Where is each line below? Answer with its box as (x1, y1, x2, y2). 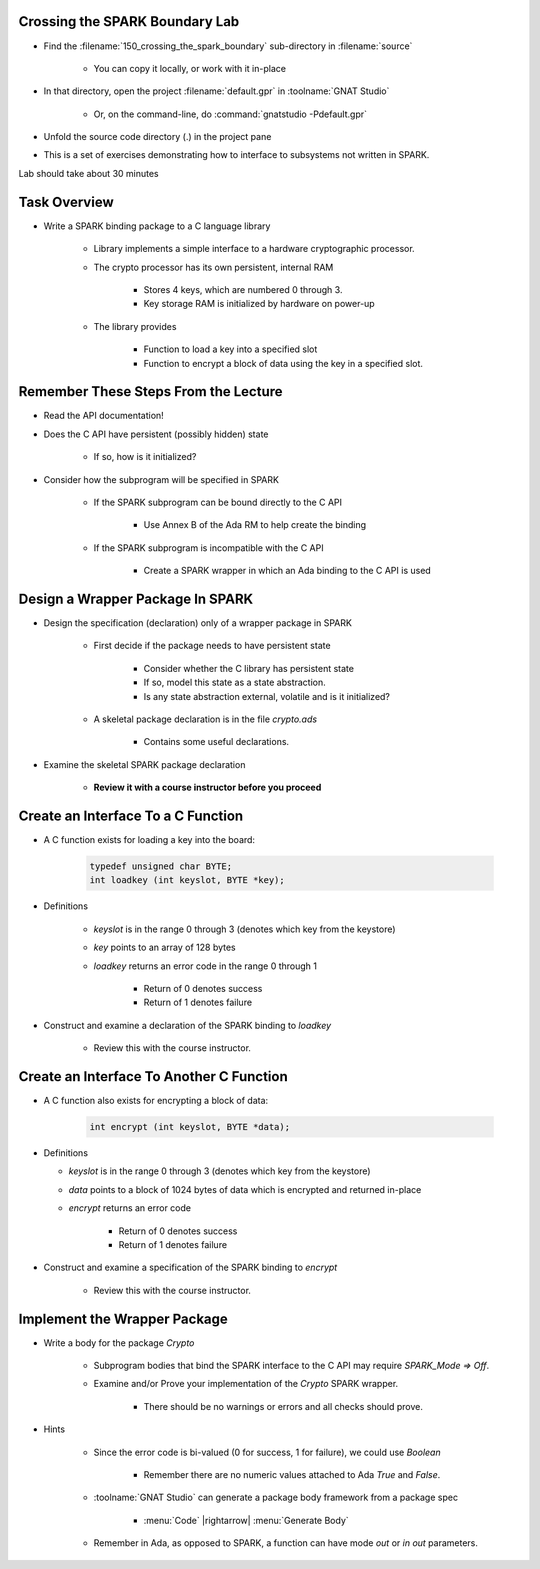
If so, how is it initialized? (93, 451, 197, 463)
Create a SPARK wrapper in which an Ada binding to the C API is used (143, 565, 432, 577)
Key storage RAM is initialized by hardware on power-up (143, 298, 375, 310)
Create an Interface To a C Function (18, 807, 244, 824)
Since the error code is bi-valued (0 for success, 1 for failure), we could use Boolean (93, 1446, 441, 1458)
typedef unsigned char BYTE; (89, 861, 233, 872)
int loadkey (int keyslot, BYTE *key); (89, 875, 285, 886)
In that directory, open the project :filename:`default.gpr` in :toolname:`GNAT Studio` (43, 85, 390, 97)
